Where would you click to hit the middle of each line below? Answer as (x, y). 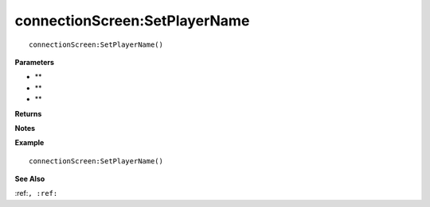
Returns (28, 113)
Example (29, 143)
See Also (30, 179)
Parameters (35, 62)
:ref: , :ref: (36, 194)
